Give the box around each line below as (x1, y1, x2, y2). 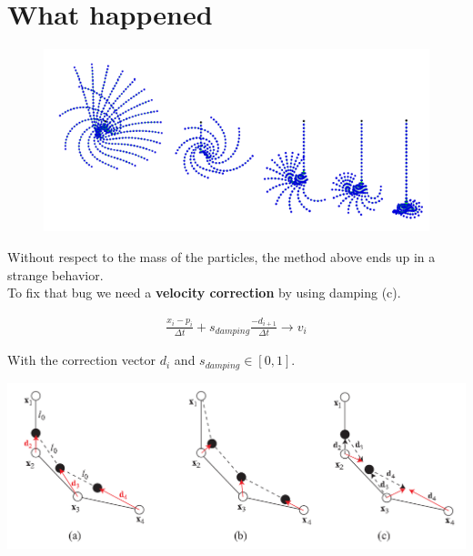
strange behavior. (7, 265, 104, 284)
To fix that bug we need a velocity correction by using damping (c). (7, 283, 401, 302)
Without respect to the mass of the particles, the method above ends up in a (7, 247, 436, 266)
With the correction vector (7, 350, 156, 369)
